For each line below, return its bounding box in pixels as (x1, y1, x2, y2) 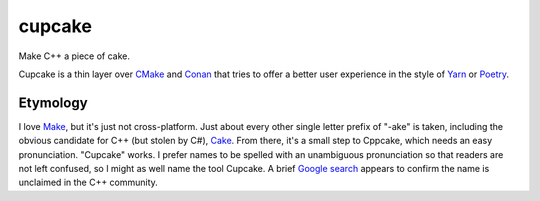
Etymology (18, 94, 89, 111)
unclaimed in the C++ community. (18, 176, 159, 189)
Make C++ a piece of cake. (18, 50, 130, 62)
